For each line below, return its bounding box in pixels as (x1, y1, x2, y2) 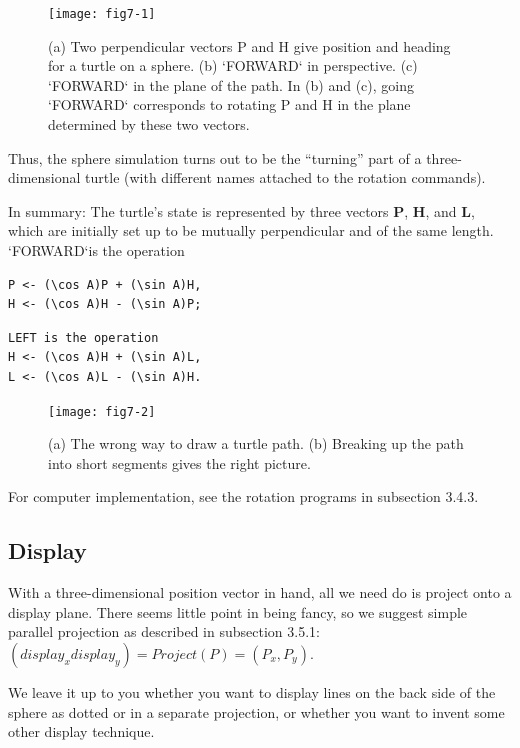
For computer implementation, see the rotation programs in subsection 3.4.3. (8, 486, 479, 507)
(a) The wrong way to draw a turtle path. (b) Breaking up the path (48, 433, 464, 454)
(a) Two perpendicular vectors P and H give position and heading (48, 35, 451, 56)
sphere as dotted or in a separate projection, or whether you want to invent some (8, 701, 505, 722)
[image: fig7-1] (48, 7, 156, 21)
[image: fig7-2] (48, 404, 156, 419)
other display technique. (8, 721, 155, 742)
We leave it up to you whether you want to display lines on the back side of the (8, 681, 496, 702)
